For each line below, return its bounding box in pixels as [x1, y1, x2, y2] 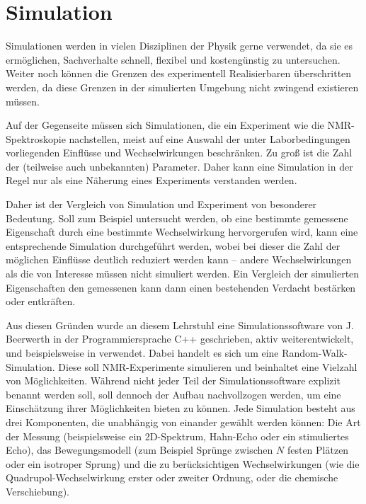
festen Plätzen [287, 442, 349, 457]
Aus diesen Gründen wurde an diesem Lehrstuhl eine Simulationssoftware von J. [6, 317, 354, 332]
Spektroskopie [6, 131, 66, 146]
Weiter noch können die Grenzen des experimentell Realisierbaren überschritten [6, 66, 352, 81]
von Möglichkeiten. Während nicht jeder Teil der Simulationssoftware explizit [6, 373, 341, 388]
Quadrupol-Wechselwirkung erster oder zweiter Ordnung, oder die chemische [6, 470, 338, 485]
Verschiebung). [6, 483, 69, 498]
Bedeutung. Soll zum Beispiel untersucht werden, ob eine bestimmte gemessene [6, 210, 348, 225]
